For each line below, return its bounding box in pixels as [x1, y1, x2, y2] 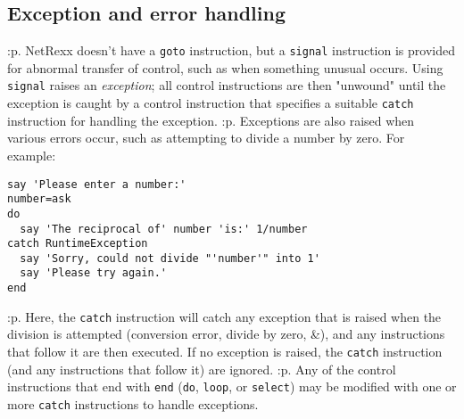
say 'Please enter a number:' [7, 177, 186, 191]
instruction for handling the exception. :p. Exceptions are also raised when [7, 111, 415, 129]
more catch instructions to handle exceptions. [7, 394, 259, 413]
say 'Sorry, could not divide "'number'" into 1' [20, 251, 320, 265]
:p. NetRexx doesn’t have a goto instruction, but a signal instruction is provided [7, 41, 455, 60]
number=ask [7, 193, 71, 206]
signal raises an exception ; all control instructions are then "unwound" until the [7, 76, 446, 94]
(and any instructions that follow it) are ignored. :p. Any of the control [7, 359, 396, 378]
